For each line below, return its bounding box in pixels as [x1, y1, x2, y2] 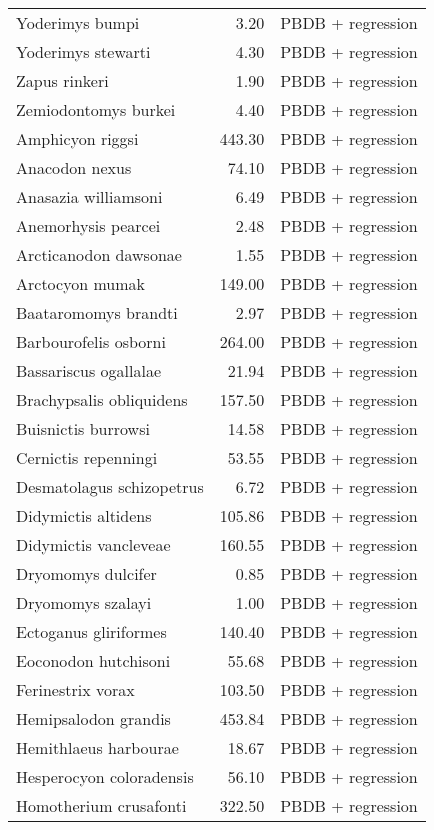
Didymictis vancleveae [16, 533, 171, 556]
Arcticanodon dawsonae [16, 243, 182, 266]
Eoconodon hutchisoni [16, 649, 171, 672]
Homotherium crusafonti [16, 794, 187, 817]
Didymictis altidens [16, 504, 152, 527]
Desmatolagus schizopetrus [16, 475, 204, 498]
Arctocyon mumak [16, 272, 145, 295]
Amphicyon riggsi [16, 127, 139, 150]
